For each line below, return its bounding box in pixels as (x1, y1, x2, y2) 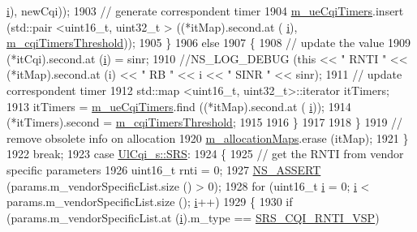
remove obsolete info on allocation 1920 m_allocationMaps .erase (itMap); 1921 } (6, 129, 409, 146)
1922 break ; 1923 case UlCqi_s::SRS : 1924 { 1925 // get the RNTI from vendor (6, 145, 404, 162)
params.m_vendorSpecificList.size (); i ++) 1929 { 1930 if (6, 193, 293, 210)
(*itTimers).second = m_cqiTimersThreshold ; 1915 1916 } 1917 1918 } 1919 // (6, 114, 403, 131)
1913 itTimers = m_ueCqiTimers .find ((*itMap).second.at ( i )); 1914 (6, 97, 351, 114)
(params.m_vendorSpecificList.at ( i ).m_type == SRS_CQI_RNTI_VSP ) (6, 208, 380, 226)
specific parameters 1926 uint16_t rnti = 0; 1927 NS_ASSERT (6, 161, 321, 178)
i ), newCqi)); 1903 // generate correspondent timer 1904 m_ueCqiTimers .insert (6, 2, 404, 19)
